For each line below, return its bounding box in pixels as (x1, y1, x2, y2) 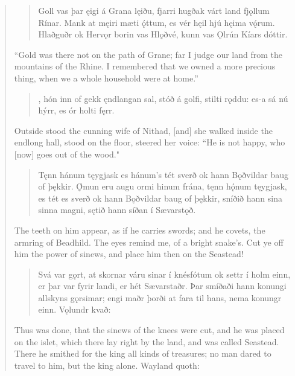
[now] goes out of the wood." (14, 147, 119, 160)
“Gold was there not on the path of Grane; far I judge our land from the (14, 48, 283, 60)
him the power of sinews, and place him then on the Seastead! (14, 247, 244, 260)
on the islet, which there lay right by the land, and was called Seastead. (14, 335, 279, 348)
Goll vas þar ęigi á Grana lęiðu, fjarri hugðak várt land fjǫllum (38, 4, 270, 16)
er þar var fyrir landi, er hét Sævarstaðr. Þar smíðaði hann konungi (38, 279, 287, 292)
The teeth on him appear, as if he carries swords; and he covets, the (14, 223, 265, 236)
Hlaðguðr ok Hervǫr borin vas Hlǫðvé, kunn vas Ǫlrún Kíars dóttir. (38, 28, 288, 40)
